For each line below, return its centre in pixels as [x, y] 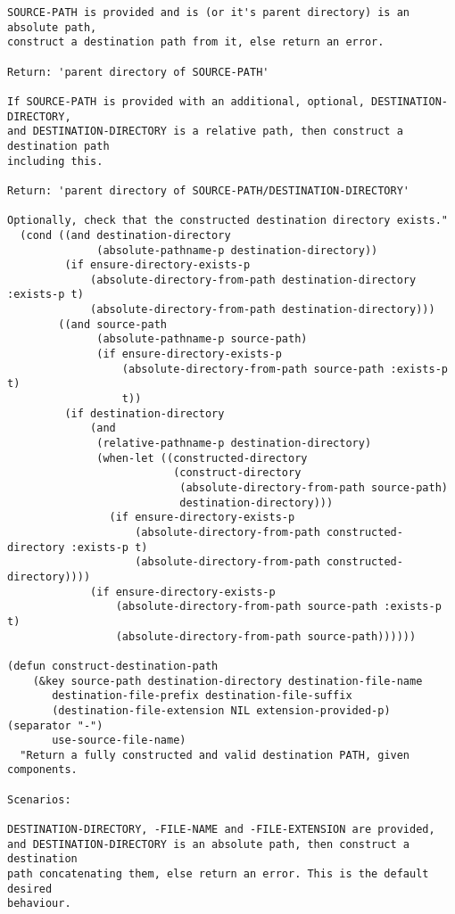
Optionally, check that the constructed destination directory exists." [227, 221]
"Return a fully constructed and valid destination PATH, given [215, 755]
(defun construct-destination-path [113, 666]
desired [30, 889]
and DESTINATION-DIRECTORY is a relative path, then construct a [205, 132]
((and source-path [112, 324]
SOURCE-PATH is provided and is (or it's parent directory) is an [209, 12]
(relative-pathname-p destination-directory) [234, 444]
